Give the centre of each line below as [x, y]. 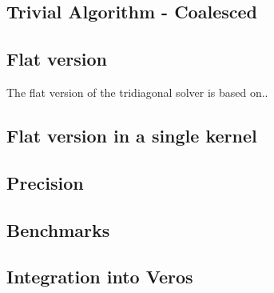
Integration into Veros [100, 277]
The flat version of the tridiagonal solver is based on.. [137, 92]
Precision [45, 182]
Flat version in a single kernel [132, 135]
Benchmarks [58, 229]
